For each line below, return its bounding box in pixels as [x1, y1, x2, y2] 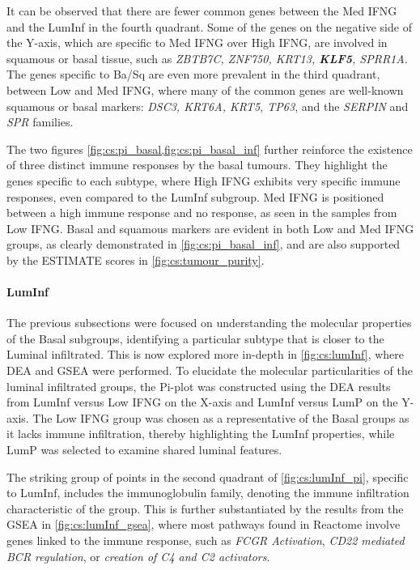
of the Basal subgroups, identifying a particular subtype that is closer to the [6, 330, 384, 347]
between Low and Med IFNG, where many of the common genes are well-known [6, 81, 404, 98]
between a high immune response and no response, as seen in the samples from [6, 204, 397, 221]
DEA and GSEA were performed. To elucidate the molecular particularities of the [6, 362, 413, 379]
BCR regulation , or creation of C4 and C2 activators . [6, 547, 270, 564]
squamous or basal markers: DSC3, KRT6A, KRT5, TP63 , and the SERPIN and [6, 97, 409, 114]
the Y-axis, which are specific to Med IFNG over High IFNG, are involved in [6, 34, 388, 51]
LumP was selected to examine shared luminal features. [6, 441, 282, 458]
